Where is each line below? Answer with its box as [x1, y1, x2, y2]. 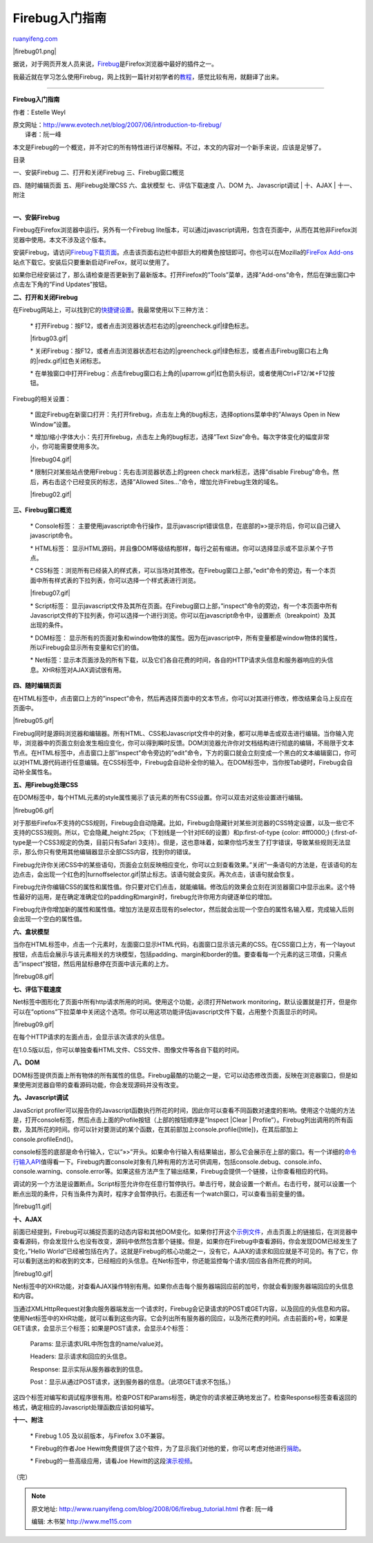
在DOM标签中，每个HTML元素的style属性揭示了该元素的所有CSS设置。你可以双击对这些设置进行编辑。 [12, 793, 307, 802]
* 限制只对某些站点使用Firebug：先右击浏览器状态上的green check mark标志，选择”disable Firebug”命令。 [30, 468, 333, 477]
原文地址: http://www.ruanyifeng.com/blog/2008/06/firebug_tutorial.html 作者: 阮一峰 [31, 1504, 274, 1513]
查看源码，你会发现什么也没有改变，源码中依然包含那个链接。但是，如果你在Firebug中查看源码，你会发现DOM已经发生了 [12, 1237, 358, 1246]
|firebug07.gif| [30, 589, 70, 598]
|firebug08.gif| [12, 972, 55, 981]
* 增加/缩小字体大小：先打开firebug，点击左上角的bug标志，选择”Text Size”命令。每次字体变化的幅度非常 [30, 433, 329, 441]
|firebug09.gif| [12, 1020, 55, 1028]
